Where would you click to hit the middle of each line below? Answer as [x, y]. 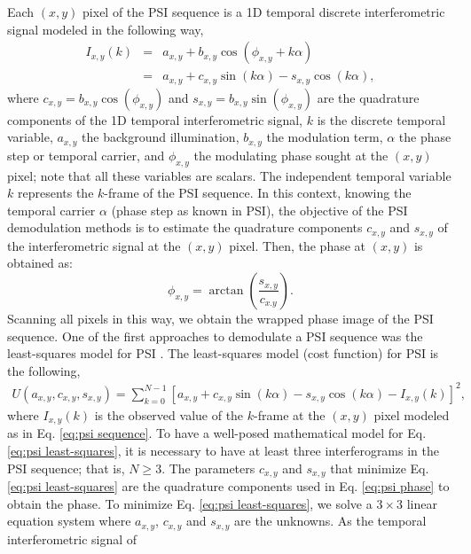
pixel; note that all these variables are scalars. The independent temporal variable [229, 175]
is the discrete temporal [381, 119]
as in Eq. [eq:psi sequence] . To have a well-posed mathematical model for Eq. [217, 433]
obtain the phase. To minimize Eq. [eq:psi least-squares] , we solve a [190, 503]
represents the [55, 193]
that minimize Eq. [380, 468]
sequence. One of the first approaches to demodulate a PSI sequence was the [215, 336]
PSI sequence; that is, [66, 468]
